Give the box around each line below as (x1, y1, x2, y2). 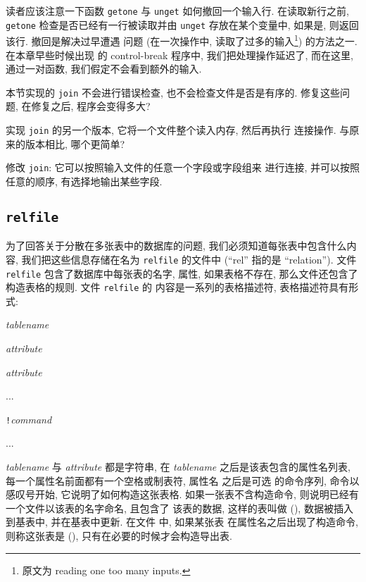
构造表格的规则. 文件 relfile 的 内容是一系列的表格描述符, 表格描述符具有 (6, 280, 349, 295)
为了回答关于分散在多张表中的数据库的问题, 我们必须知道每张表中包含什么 (6, 238, 347, 253)
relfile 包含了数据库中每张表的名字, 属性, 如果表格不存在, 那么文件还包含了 (6, 266, 358, 280)
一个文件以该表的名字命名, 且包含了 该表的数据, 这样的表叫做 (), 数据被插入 (6, 500, 353, 515)
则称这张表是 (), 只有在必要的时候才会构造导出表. (6, 528, 232, 543)
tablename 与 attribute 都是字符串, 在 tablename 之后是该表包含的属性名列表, (6, 459, 351, 474)
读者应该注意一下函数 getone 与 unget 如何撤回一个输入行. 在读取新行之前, (6, 4, 349, 18)
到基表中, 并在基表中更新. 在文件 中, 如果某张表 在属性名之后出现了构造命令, (6, 514, 358, 529)
